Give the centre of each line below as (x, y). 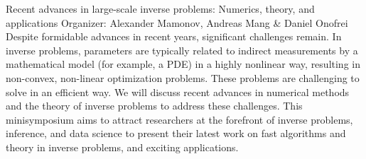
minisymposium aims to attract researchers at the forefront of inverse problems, (179, 119)
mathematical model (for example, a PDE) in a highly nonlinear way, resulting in (183, 64)
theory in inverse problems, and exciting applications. (122, 147)
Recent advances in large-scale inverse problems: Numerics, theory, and (160, 8)
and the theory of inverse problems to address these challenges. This (154, 106)
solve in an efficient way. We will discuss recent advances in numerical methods (178, 92)
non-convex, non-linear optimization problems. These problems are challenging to (183, 77)
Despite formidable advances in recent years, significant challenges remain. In (174, 36)
